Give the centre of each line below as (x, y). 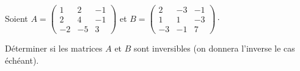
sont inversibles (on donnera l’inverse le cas (214, 48)
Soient (16, 18)
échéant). (22, 60)
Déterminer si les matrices (54, 48)
